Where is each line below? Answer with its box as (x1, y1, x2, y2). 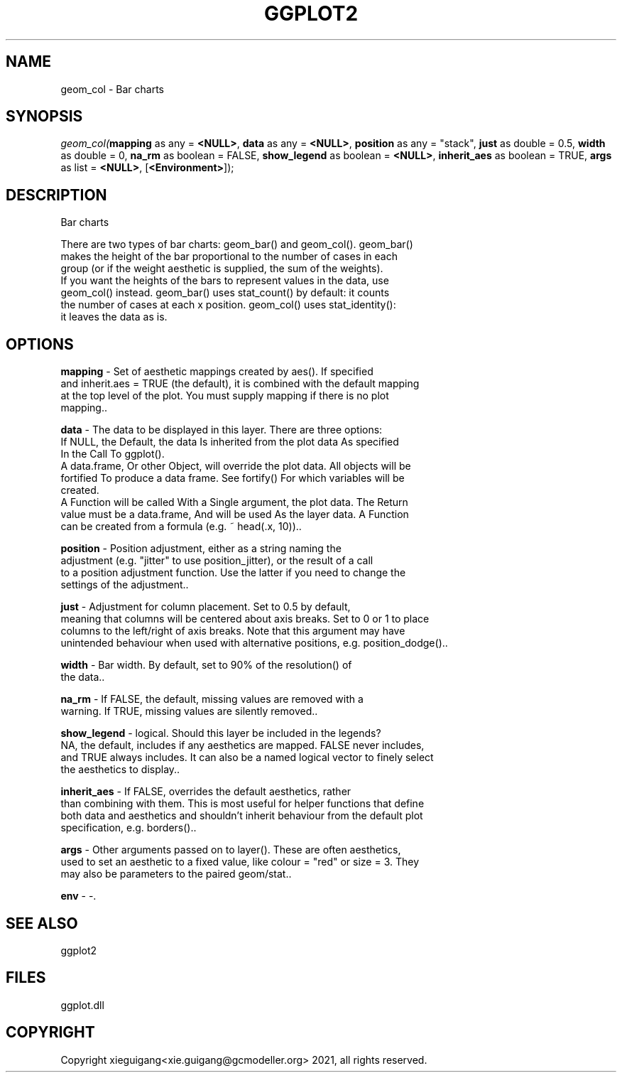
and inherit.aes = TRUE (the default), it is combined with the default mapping (60, 377, 420, 390)
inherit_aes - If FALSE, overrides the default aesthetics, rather (60, 785, 351, 798)
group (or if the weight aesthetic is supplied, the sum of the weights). (60, 262, 383, 275)
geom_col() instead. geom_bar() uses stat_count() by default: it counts (60, 286, 390, 299)
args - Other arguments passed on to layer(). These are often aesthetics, (60, 843, 401, 856)
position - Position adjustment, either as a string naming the (60, 542, 342, 555)
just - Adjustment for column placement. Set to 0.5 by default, (60, 600, 351, 613)
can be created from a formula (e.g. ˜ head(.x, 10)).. (60, 520, 302, 533)
